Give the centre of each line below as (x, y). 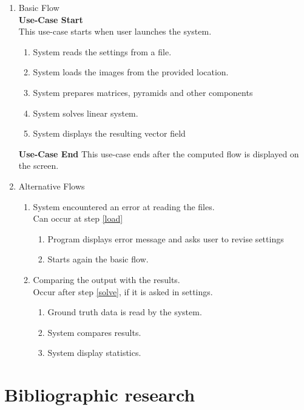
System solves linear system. (86, 113)
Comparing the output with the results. (106, 279)
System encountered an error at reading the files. (124, 206)
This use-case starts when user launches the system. (115, 31)
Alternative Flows (52, 186)
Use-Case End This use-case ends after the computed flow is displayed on (159, 153)
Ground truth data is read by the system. (125, 312)
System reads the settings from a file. (102, 51)
